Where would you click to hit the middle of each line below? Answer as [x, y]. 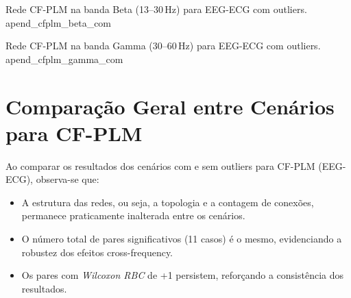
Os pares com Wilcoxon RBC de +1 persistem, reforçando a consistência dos [183, 275]
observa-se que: [68, 179]
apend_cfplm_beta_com [59, 22]
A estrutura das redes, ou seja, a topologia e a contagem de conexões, [168, 202]
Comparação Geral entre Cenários [170, 106]
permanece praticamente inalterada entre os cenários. [133, 215]
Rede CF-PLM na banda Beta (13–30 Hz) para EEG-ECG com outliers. [156, 9]
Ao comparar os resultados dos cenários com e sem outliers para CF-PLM [160, 165]
